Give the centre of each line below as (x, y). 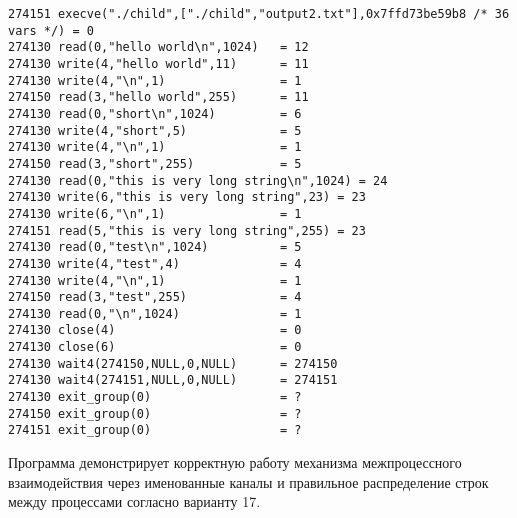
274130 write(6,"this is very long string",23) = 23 (187, 197)
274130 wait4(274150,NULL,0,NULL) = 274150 (173, 363)
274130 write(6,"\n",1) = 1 (155, 213)
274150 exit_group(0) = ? (155, 413)
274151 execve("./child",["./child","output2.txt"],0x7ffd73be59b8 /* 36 (259, 14)
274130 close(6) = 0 (155, 347)
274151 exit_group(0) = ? (155, 430)
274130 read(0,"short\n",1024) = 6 (155, 113)
